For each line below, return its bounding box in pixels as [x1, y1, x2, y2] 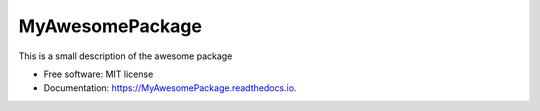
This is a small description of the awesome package [18, 50, 233, 62]
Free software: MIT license [43, 68, 154, 80]
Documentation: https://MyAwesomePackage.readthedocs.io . [43, 82, 297, 94]
